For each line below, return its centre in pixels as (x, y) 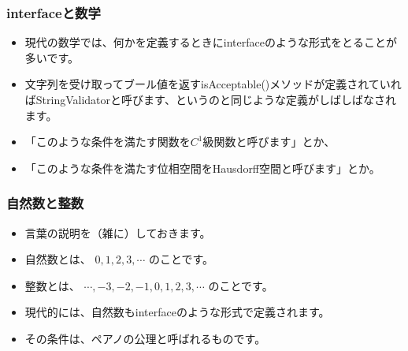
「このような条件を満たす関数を (108, 142)
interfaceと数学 (54, 12)
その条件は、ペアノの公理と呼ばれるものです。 (145, 338)
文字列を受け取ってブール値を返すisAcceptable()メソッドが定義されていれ (213, 84)
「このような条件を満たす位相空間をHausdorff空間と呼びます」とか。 (202, 168)
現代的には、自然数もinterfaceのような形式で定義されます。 (177, 312)
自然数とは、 (58, 259)
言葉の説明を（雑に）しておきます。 (118, 232)
